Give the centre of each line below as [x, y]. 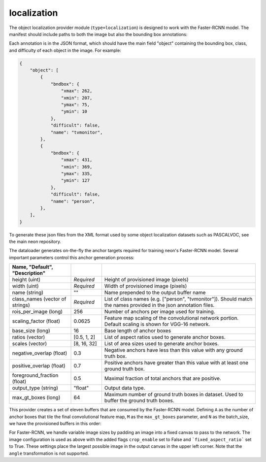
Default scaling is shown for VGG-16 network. [157, 324]
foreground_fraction [35, 375]
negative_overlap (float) [40, 353]
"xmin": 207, [77, 98]
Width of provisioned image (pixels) [146, 286]
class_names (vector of [39, 299]
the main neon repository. [35, 242]
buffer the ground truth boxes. [139, 400]
